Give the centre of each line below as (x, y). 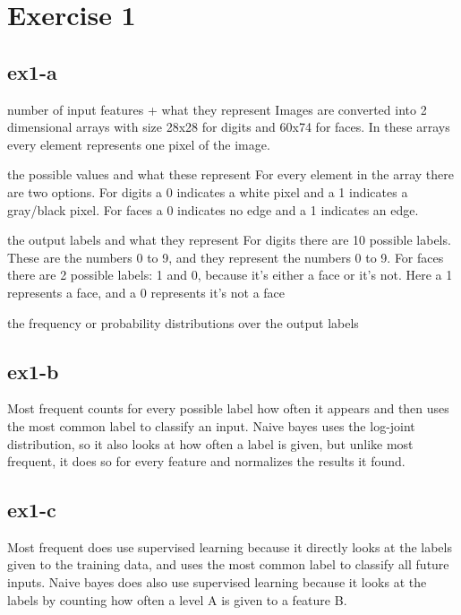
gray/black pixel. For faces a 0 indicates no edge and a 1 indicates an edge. (213, 209)
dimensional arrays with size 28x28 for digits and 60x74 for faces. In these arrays (229, 127)
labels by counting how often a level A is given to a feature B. (177, 599)
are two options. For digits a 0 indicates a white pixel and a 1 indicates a (208, 191)
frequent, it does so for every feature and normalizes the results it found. (206, 461)
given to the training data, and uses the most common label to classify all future (228, 564)
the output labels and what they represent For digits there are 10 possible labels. (229, 240)
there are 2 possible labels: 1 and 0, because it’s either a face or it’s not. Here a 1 (230, 275)
